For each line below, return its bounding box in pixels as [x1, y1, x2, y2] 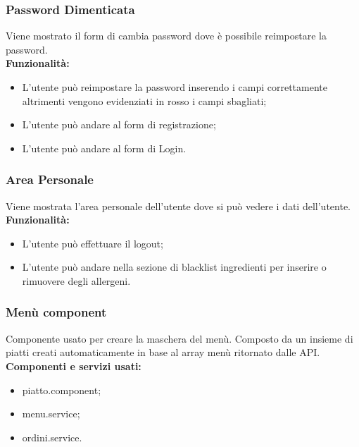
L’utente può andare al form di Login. [22, 140, 187, 155]
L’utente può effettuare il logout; [22, 235, 163, 250]
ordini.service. [22, 429, 82, 444]
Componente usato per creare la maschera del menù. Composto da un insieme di [6, 331, 353, 345]
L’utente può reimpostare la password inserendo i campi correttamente [22, 80, 327, 94]
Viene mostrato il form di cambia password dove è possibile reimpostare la [6, 28, 327, 43]
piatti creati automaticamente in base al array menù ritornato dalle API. [6, 345, 320, 360]
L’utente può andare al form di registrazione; [22, 117, 216, 132]
